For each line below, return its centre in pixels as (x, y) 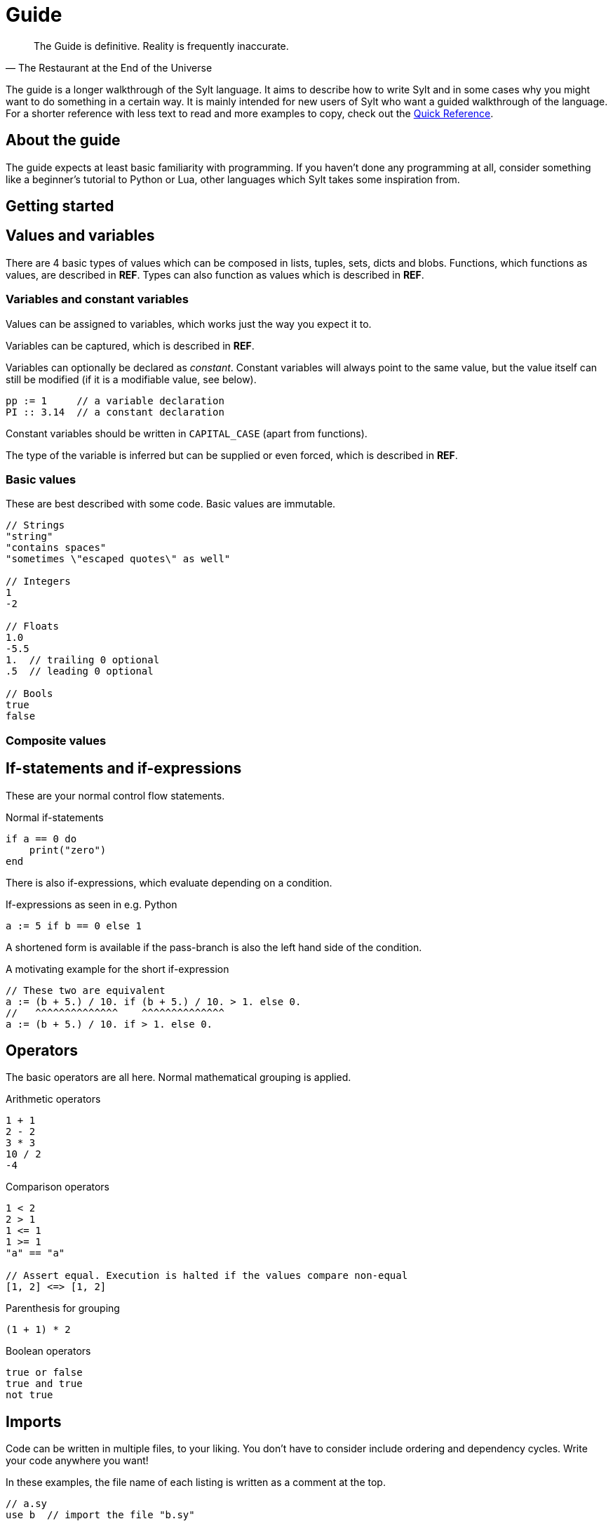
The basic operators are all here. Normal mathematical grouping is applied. (178, 1077)
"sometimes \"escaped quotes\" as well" (118, 559)
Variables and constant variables (97, 299)
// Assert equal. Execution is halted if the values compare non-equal (207, 1276)
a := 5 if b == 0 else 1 (74, 925)
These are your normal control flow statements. (115, 795)
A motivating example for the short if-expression (117, 969)
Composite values (56, 740)
